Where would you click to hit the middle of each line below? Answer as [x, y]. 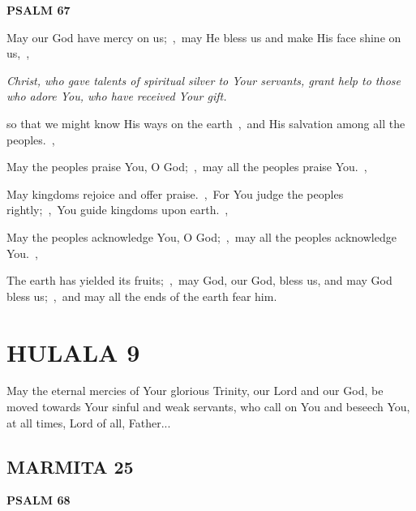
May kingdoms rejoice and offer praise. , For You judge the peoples [175, 193]
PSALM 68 [39, 500]
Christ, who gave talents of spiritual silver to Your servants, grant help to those [204, 80]
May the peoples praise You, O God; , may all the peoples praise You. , [187, 167]
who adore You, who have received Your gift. [117, 96]
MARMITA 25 [70, 466]
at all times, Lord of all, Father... [89, 422]
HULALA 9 [73, 352]
